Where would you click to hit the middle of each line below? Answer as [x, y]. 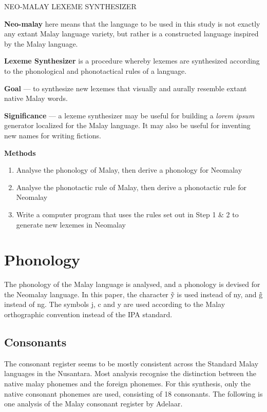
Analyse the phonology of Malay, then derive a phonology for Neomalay [129, 170]
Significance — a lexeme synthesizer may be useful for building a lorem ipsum [129, 115]
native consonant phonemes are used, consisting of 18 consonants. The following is [133, 393]
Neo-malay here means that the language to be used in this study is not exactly [132, 23]
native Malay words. [36, 98]
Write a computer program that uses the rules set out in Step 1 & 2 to [127, 214]
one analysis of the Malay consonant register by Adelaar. [93, 404]
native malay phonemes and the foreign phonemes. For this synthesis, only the [127, 383]
